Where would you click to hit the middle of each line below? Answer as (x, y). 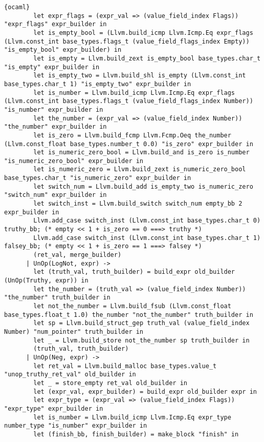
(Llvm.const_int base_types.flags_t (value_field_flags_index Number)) (129, 101)
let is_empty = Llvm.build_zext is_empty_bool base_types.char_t (147, 58)
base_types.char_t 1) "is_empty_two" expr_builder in (98, 84)
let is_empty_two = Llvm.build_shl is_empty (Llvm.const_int (140, 76)
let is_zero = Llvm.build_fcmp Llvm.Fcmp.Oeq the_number (132, 135)
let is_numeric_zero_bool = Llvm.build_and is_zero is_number (141, 153)
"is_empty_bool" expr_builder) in (63, 50)
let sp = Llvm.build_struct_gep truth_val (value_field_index (141, 323)
